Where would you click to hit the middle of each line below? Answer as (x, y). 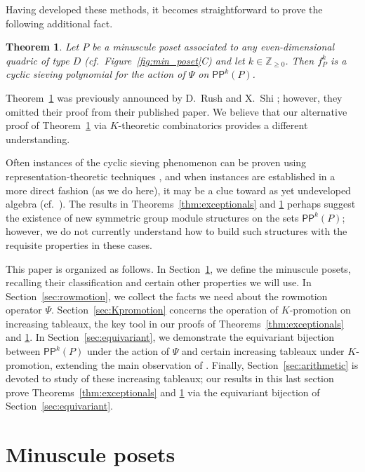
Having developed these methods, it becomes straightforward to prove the (164, 9)
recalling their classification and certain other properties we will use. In (159, 282)
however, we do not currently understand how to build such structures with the (177, 231)
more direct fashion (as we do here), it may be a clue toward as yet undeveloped (178, 190)
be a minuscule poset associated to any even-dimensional (213, 47)
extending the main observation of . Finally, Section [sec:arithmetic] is (207, 364)
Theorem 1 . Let (42, 47)
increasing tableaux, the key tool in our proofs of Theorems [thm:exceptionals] (175, 323)
